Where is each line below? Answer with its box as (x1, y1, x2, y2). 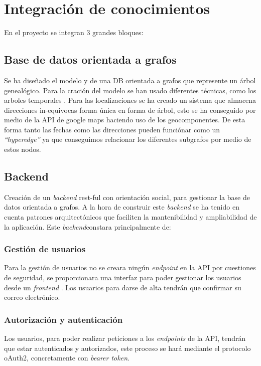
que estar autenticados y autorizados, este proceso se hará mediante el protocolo (4, 342, 251, 353)
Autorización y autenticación (4, 313, 123, 325)
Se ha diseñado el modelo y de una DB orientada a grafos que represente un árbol (4, 75, 256, 85)
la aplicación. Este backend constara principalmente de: (4, 221, 171, 232)
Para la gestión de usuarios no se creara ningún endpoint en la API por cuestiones (4, 262, 256, 273)
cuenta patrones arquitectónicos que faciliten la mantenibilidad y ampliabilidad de (4, 212, 257, 222)
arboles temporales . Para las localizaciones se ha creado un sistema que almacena (4, 95, 256, 105)
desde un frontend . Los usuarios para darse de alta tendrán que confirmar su (4, 282, 241, 292)
